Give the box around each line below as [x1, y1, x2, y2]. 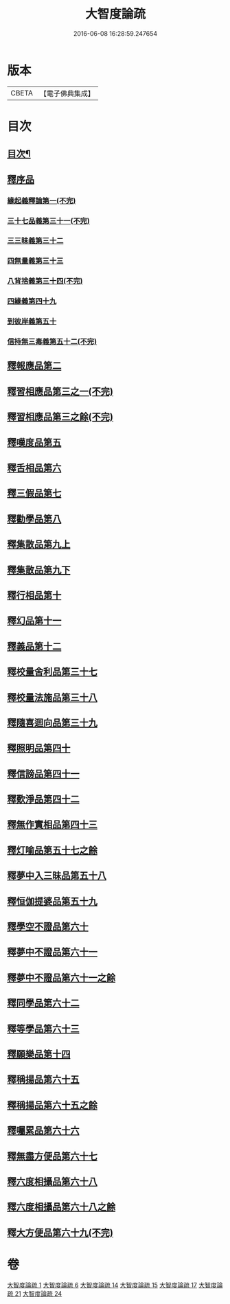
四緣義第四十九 [7, 297, 57, 306]
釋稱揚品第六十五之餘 [7, 1099, 97, 1111]
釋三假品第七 [7, 488, 62, 499]
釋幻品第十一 [7, 615, 62, 627]
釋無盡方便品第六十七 [7, 1150, 97, 1162]
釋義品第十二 [7, 640, 62, 652]
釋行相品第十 [7, 589, 62, 601]
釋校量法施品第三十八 [7, 691, 97, 703]
